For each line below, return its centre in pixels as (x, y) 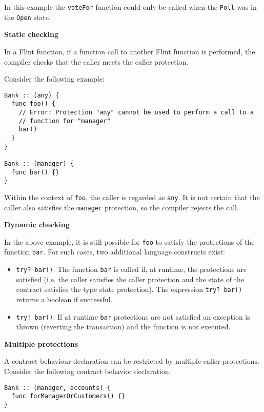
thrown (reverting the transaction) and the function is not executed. (123, 327)
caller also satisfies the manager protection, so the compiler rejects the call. (121, 207)
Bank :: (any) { (32, 95)
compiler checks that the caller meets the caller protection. (96, 61)
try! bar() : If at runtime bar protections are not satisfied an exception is (133, 316)
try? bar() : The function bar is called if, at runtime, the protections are (131, 269)
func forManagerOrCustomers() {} (68, 396)
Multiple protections (41, 344)
